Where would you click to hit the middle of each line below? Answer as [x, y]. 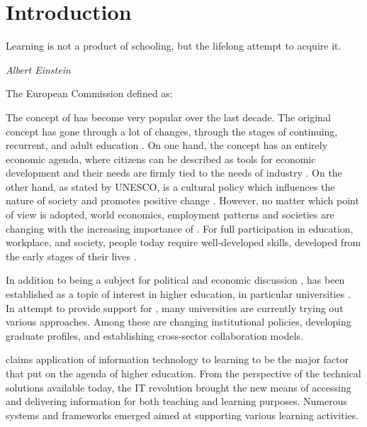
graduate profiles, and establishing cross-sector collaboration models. [154, 335]
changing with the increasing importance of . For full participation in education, [180, 228]
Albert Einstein [38, 69]
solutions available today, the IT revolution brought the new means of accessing [179, 387]
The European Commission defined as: [89, 93]
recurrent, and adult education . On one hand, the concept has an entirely [167, 145]
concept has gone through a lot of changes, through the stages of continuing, [172, 131]
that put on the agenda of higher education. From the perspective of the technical [183, 373]
